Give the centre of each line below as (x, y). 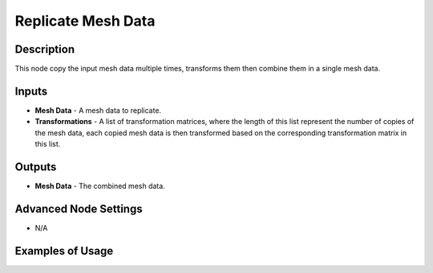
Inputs (31, 91)
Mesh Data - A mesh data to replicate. (98, 110)
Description (45, 49)
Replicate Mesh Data (85, 21)
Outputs (36, 167)
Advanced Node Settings (79, 209)
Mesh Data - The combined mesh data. (100, 186)
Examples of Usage (64, 251)
